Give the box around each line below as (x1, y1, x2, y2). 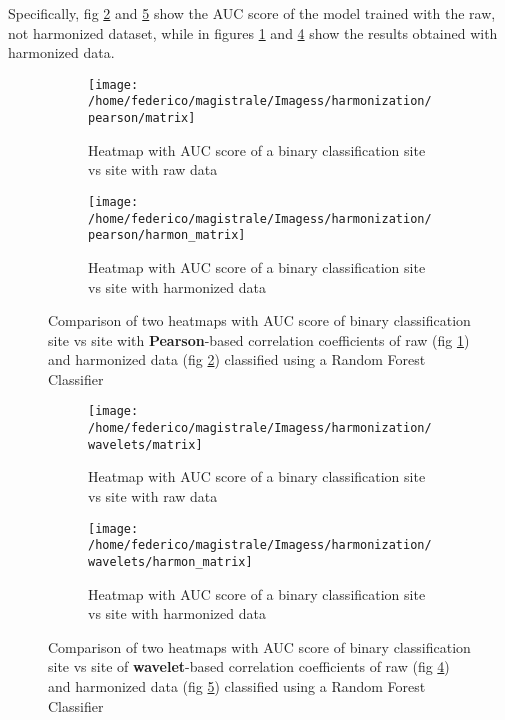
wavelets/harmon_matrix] (88, 554, 253, 569)
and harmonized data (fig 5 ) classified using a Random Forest (48, 675, 426, 696)
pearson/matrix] (88, 111, 196, 126)
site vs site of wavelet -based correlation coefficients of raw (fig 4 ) (48, 656, 450, 677)
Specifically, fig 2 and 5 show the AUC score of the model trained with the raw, (8, 3, 496, 23)
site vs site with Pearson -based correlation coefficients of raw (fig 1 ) (48, 329, 470, 350)
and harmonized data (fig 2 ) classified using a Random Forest (48, 349, 426, 370)
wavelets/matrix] (88, 437, 203, 452)
